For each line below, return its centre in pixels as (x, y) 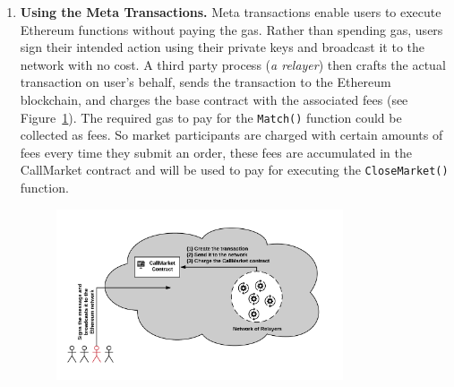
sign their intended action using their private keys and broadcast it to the (223, 47)
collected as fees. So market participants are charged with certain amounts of (231, 135)
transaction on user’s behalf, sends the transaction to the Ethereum (206, 82)
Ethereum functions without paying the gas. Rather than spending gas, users (231, 29)
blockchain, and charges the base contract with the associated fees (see (214, 99)
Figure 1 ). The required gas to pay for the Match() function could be (211, 117)
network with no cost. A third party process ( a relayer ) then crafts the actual (233, 64)
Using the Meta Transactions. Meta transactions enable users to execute (231, 12)
